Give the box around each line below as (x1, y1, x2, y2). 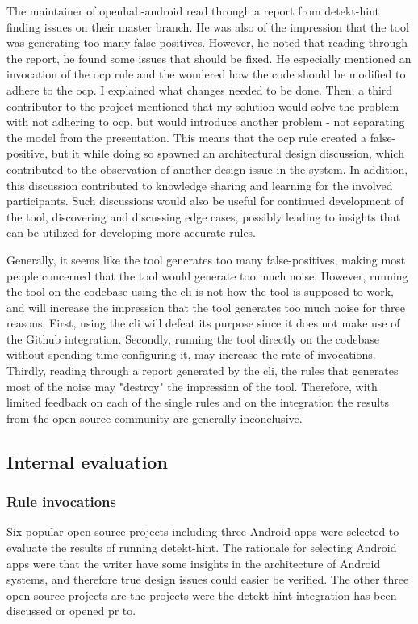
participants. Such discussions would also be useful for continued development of (6, 192, 404, 209)
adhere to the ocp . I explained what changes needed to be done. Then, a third (6, 81, 393, 98)
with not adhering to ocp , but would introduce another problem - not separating (6, 113, 405, 130)
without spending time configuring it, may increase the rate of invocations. (6, 346, 376, 363)
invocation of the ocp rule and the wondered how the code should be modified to (6, 65, 406, 82)
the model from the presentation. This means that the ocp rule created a (6, 129, 367, 145)
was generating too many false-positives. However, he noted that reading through (6, 34, 408, 51)
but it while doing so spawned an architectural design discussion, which (51, 145, 404, 162)
